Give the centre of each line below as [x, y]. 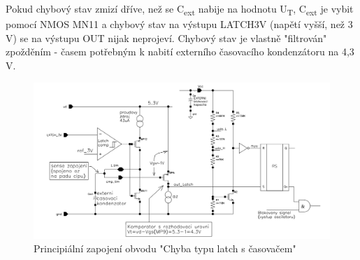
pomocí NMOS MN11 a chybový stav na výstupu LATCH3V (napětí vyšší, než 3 [179, 24]
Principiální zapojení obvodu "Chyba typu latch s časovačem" [165, 248]
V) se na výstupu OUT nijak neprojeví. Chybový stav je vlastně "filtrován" [166, 37]
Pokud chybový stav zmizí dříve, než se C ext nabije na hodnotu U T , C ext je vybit [180, 9]
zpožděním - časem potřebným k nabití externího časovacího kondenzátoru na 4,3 [180, 52]
